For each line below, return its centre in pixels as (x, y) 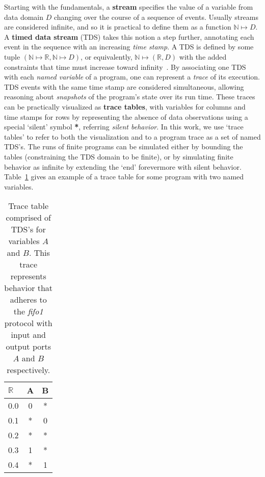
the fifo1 (28, 311)
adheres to (28, 300)
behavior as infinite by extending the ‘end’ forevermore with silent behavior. (123, 166)
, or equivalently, (107, 56)
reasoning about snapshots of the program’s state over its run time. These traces (130, 97)
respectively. (29, 370)
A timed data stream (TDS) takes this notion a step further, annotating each (129, 36)
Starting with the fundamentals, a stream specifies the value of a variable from (129, 7)
